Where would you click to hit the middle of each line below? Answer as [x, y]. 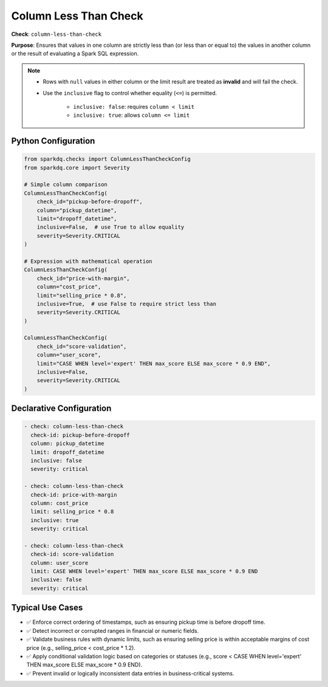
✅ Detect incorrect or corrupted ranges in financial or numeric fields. [113, 630]
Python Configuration [53, 141]
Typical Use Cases [47, 608]
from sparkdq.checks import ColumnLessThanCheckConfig [107, 159]
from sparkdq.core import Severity [77, 168]
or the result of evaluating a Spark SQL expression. [75, 54]
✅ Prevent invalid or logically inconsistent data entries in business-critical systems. [130, 673]
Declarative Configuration [61, 409]
